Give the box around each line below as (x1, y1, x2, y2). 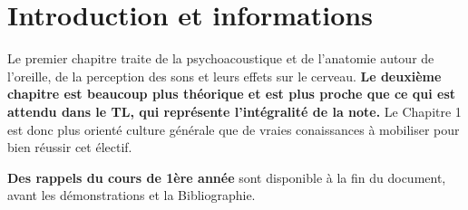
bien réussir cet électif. (7, 138, 132, 157)
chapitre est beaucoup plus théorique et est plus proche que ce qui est (7, 84, 456, 103)
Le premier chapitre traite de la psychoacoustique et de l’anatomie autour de (7, 49, 434, 68)
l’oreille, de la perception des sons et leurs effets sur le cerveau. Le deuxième (7, 66, 442, 85)
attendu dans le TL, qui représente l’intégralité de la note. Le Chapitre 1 (7, 101, 462, 120)
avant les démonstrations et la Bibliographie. (7, 186, 256, 205)
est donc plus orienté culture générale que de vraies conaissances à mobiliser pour (7, 119, 460, 138)
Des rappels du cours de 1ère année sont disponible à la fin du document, (7, 167, 446, 186)
